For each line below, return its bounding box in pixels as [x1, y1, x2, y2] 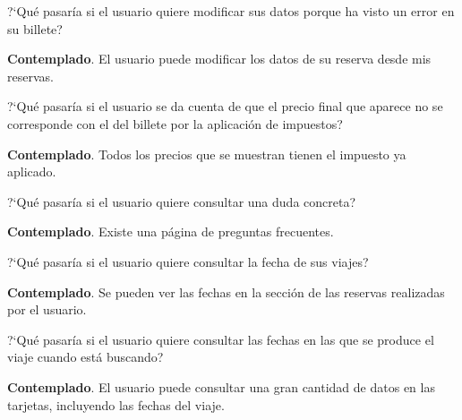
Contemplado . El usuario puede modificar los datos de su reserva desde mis [7, 49, 432, 68]
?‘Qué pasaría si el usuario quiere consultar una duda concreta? [7, 192, 356, 210]
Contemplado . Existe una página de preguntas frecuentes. [7, 222, 334, 241]
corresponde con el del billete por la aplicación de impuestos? [7, 114, 343, 133]
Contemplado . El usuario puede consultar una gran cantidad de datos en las [7, 377, 435, 396]
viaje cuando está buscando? [7, 347, 164, 366]
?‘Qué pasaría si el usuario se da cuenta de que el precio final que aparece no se [7, 97, 443, 116]
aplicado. [7, 162, 56, 181]
